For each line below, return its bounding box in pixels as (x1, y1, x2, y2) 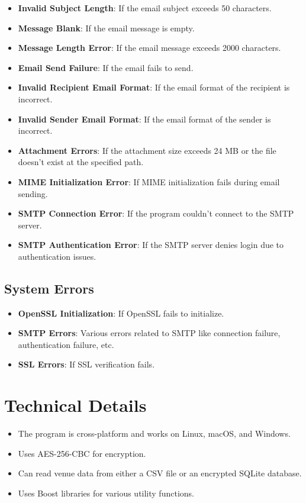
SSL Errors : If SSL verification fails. (18, 358, 155, 370)
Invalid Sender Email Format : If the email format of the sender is (18, 112, 271, 125)
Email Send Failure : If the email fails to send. (18, 61, 194, 73)
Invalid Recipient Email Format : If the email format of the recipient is (18, 81, 290, 93)
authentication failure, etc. (18, 338, 114, 350)
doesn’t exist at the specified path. (18, 156, 144, 168)
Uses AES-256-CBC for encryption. (18, 447, 146, 459)
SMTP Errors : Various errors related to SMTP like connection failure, (18, 327, 281, 339)
